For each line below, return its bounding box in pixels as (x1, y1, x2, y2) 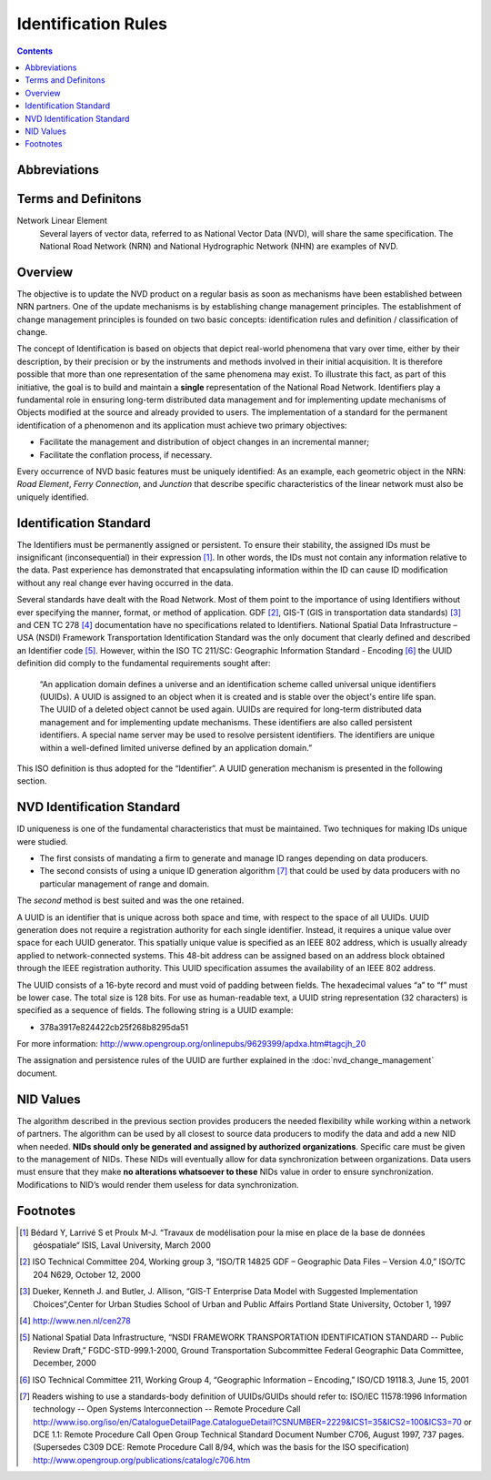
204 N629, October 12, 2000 (33, 1269, 141, 1280)
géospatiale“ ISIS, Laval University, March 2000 (33, 1240, 211, 1251)
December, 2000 (33, 1357, 97, 1369)
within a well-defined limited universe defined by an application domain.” (39, 742, 313, 753)
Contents (16, 46, 54, 56)
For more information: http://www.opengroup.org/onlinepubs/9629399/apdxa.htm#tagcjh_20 (16, 1039, 366, 1049)
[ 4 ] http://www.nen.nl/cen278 (19, 1315, 132, 1326)
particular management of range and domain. (39, 878, 210, 889)
